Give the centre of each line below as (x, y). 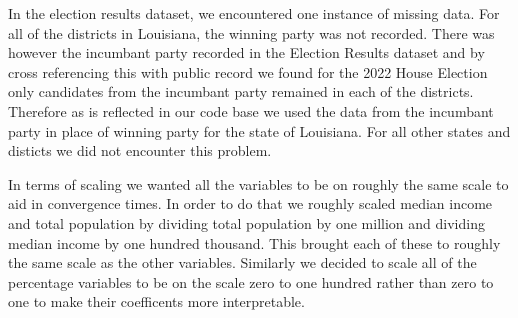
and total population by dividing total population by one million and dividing (246, 222)
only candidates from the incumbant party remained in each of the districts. (241, 91)
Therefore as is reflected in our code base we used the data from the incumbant (251, 110)
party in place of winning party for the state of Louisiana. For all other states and (259, 130)
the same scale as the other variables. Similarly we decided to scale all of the (242, 262)
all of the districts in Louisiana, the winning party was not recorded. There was (251, 32)
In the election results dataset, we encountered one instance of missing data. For (254, 13)
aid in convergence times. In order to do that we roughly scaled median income (250, 203)
